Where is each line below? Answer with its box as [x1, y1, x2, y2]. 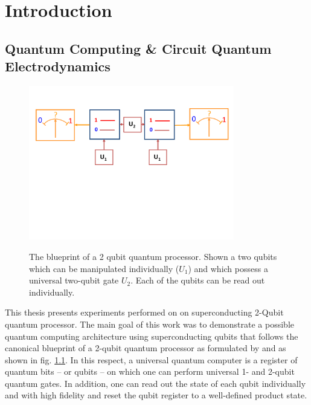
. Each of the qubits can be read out [130, 274, 265, 287]
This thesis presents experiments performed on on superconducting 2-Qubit [5, 306, 284, 319]
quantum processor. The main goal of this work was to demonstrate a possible [5, 317, 294, 330]
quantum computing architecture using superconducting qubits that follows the [5, 329, 298, 342]
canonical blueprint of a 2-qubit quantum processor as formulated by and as [5, 342, 286, 354]
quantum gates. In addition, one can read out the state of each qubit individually [5, 377, 306, 389]
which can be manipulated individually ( [29, 262, 179, 274]
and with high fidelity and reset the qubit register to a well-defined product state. [5, 389, 307, 401]
